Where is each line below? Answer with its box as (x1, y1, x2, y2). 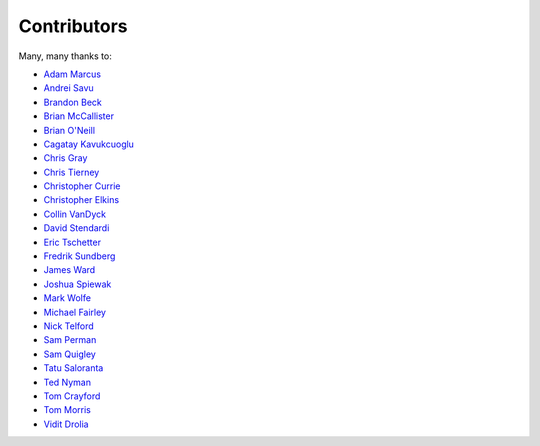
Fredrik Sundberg (43, 250, 116, 262)
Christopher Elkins (43, 194, 120, 206)
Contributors (18, 15, 129, 37)
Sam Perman (43, 334, 97, 346)
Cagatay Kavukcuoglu (43, 138, 135, 150)
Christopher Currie (43, 180, 121, 192)
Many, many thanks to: (18, 50, 112, 62)
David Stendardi (43, 222, 110, 234)
